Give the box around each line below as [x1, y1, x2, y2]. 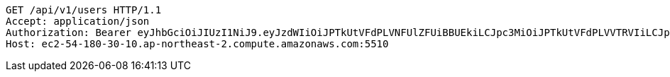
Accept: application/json [6, 16, 150, 27]
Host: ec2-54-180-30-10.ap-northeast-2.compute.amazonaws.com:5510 [6, 38, 389, 49]
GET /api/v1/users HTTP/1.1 [6, 4, 162, 16]
